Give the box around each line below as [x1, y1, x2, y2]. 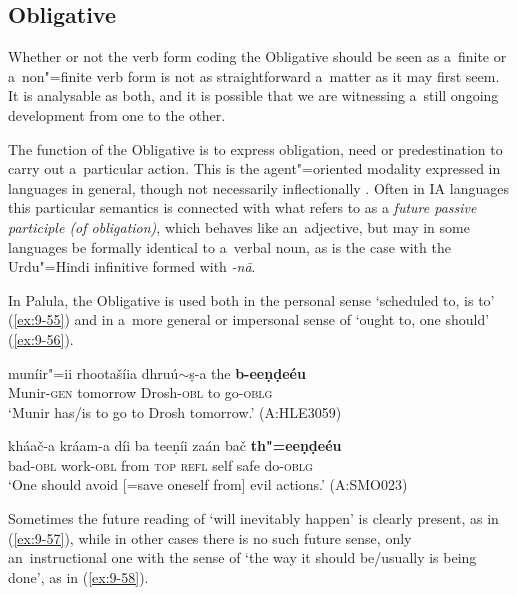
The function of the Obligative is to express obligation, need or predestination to [8, 138, 503, 159]
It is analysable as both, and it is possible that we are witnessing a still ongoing [8, 85, 499, 106]
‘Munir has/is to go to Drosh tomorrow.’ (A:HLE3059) [8, 401, 342, 422]
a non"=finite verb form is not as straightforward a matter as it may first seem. [8, 65, 500, 86]
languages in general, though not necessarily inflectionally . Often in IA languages [8, 177, 509, 198]
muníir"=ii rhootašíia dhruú [8, 362, 179, 383]
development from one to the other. [8, 104, 226, 125]
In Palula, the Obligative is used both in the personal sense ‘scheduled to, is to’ [8, 289, 495, 310]
